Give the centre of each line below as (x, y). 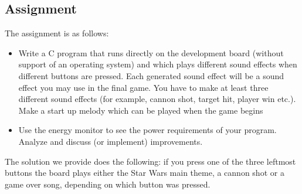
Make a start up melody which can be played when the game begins (141, 110)
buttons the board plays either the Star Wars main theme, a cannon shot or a (145, 173)
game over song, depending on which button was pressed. (108, 184)
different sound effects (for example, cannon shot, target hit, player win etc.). (157, 99)
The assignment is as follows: (57, 33)
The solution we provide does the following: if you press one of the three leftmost (150, 161)
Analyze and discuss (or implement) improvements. (111, 141)
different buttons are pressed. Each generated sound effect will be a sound (151, 75)
